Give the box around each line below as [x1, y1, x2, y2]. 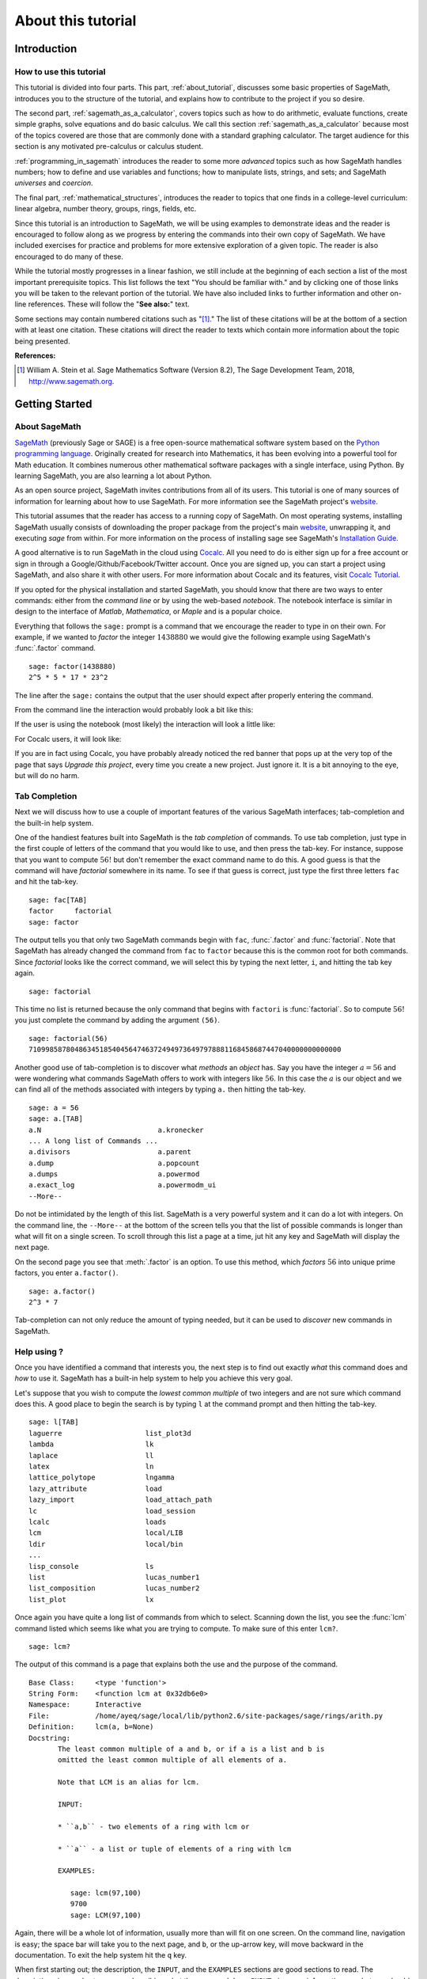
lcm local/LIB [28, 1529, 183, 1537]
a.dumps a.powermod [28, 1170, 200, 1179]
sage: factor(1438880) [28, 662, 117, 670]
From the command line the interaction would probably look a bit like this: [14, 705, 254, 715]
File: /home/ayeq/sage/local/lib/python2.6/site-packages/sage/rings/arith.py [28, 1711, 384, 1720]
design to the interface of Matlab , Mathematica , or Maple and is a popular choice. [14, 606, 282, 617]
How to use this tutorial [14, 66, 106, 77]
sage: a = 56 [28, 1103, 79, 1112]
